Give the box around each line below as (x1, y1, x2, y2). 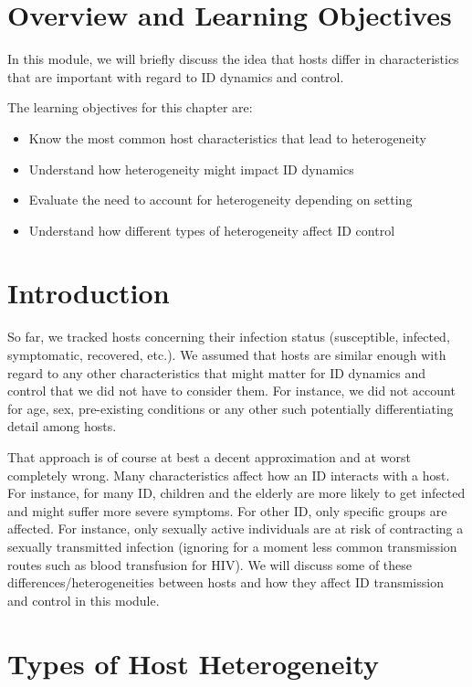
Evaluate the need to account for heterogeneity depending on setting (28, 190, 413, 209)
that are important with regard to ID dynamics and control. (7, 67, 344, 86)
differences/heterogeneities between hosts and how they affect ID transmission (7, 573, 444, 592)
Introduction (7, 274, 170, 312)
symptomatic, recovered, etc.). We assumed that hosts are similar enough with (7, 345, 446, 364)
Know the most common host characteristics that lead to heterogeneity (28, 128, 426, 147)
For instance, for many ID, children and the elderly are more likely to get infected (7, 483, 466, 502)
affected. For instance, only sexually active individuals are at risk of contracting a (7, 519, 464, 538)
